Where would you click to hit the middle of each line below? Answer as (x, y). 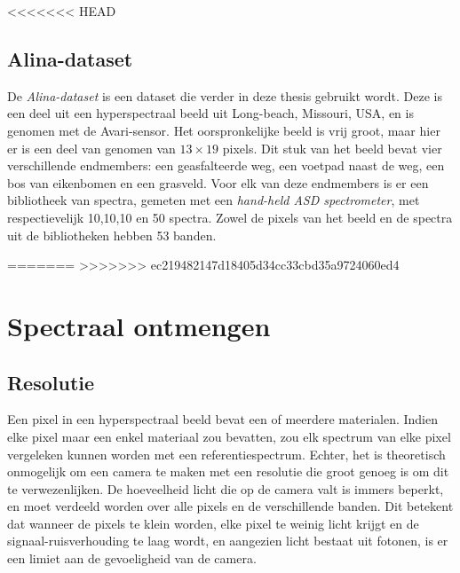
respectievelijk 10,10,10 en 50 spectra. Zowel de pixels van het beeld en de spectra (230, 217)
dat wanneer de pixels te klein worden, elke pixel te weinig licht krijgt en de (213, 523)
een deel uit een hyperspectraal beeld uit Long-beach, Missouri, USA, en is (210, 113)
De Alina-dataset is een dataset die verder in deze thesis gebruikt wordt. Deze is (225, 95)
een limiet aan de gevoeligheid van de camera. (132, 558)
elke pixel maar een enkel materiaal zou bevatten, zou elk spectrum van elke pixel (229, 436)
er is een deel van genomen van (91, 148)
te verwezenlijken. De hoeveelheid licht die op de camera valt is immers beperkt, (226, 488)
